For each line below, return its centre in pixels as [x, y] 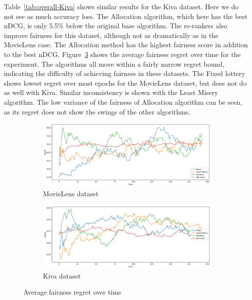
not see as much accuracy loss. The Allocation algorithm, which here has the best [126, 16]
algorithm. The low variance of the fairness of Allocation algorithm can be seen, [123, 102]
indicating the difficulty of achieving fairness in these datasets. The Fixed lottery [125, 73]
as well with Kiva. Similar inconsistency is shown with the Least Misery [111, 92]
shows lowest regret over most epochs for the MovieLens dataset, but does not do [125, 83]
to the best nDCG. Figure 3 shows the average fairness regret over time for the [122, 54]
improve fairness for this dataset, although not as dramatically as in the [111, 35]
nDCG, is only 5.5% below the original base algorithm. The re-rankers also [116, 26]
